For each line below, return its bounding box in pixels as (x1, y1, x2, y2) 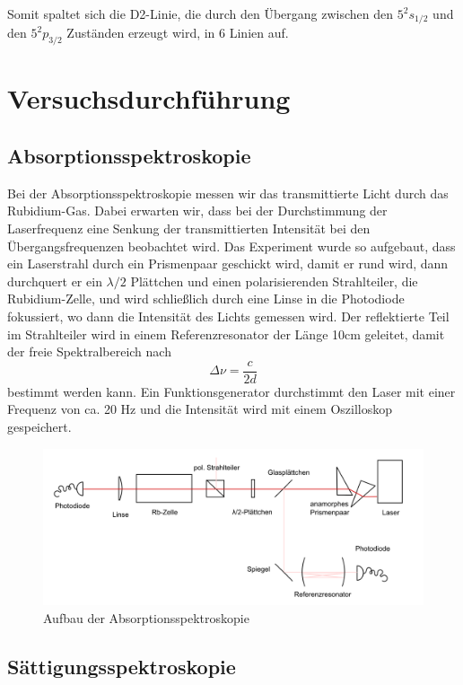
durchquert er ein (7, 271, 102, 290)
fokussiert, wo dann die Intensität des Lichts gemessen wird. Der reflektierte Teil (7, 306, 450, 325)
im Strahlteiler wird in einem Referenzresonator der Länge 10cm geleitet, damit (7, 324, 445, 343)
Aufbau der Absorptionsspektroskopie (43, 608, 249, 627)
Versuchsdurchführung (7, 80, 291, 117)
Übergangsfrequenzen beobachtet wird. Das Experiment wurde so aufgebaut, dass (7, 236, 456, 255)
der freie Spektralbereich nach (7, 342, 171, 361)
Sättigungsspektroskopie (7, 652, 236, 680)
